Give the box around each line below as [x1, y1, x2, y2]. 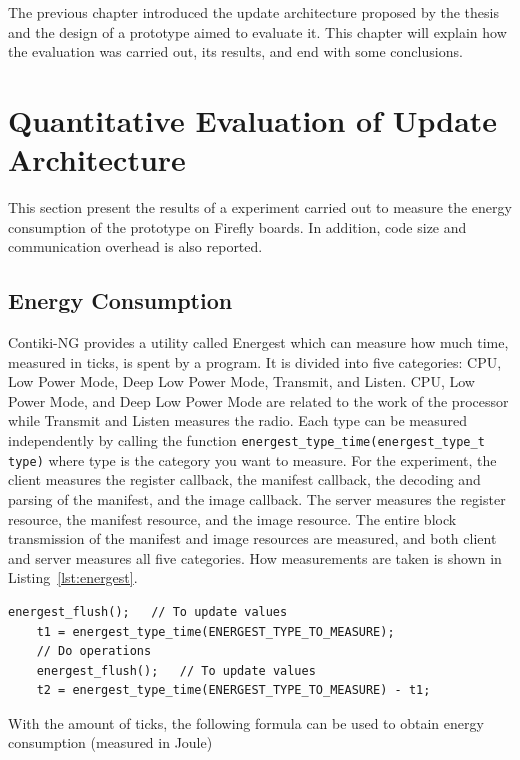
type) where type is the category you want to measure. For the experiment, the [8, 449, 497, 470]
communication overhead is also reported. [8, 236, 263, 257]
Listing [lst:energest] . [8, 567, 138, 588]
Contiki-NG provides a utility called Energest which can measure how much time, [8, 332, 509, 353]
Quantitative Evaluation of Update [8, 99, 498, 140]
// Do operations [36, 644, 152, 659]
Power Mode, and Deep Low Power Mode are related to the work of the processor [8, 390, 509, 411]
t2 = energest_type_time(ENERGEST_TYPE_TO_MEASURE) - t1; [36, 683, 431, 698]
